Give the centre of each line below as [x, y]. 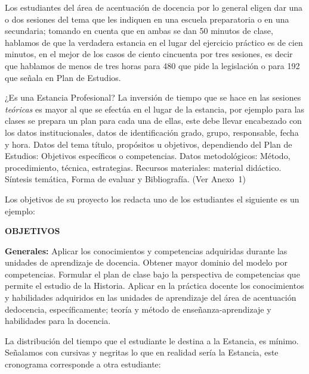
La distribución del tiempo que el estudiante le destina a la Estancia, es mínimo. [152, 340]
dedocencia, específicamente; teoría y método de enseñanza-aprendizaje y [138, 309]
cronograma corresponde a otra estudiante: [83, 364]
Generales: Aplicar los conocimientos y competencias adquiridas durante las [146, 250]
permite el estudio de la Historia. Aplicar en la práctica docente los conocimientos [154, 286]
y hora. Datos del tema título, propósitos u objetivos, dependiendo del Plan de [149, 144]
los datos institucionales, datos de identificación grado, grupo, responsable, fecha [152, 132]
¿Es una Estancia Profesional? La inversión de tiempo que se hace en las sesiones [153, 97]
